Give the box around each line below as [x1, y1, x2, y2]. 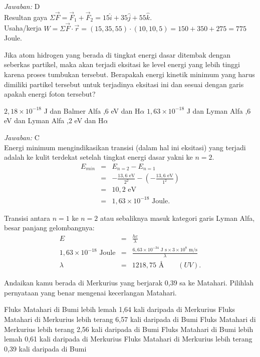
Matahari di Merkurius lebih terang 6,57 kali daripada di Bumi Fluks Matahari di [4, 313, 256, 324]
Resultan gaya [4, 12, 48, 22]
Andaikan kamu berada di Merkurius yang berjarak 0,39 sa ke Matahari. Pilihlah [4, 277, 254, 288]
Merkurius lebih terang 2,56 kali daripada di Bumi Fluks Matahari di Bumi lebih [4, 323, 253, 334]
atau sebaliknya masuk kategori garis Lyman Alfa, [100, 212, 255, 223]
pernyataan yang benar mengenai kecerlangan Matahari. [4, 287, 177, 297]
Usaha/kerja [4, 23, 42, 33]
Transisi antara [4, 212, 51, 223]
